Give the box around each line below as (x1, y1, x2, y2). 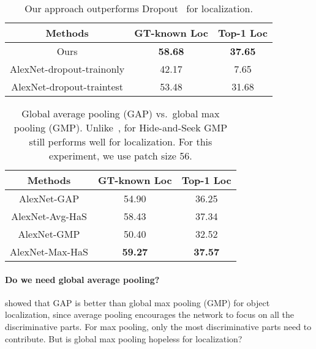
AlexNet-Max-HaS (10, 244, 89, 259)
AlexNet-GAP (18, 191, 80, 205)
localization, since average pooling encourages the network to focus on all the (5, 308, 295, 321)
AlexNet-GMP (18, 227, 80, 241)
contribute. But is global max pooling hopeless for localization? (5, 332, 243, 345)
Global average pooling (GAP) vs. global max (21, 106, 220, 120)
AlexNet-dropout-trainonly (10, 62, 125, 76)
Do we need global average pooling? (5, 273, 160, 285)
